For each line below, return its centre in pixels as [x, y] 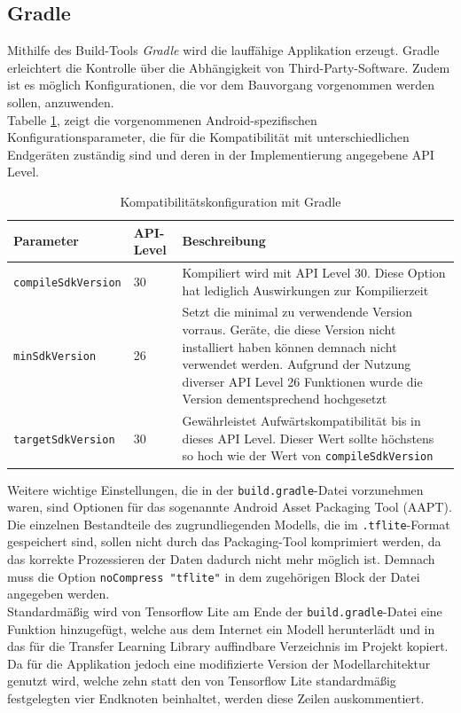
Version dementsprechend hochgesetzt [285, 399]
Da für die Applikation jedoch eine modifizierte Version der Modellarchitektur [219, 663]
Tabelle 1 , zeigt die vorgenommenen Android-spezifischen [162, 119]
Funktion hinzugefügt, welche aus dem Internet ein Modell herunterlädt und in [221, 628]
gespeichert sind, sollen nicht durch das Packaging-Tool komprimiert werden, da [224, 541]
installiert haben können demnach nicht [289, 346]
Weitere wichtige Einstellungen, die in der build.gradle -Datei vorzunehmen [215, 489]
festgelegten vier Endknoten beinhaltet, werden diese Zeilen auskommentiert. [216, 697]
